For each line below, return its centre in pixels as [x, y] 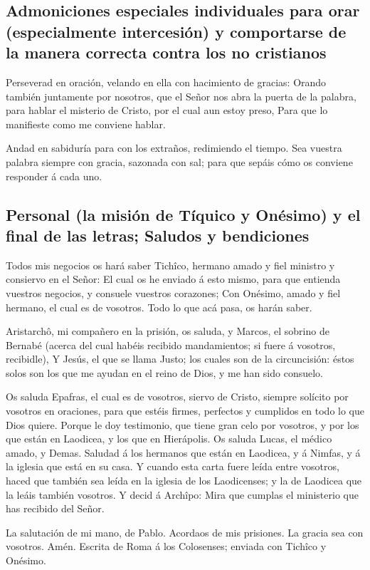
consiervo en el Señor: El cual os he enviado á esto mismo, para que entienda [173, 279]
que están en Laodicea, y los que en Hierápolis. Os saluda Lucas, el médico [169, 439]
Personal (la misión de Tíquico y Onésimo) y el [183, 214]
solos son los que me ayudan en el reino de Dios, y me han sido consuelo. [164, 372]
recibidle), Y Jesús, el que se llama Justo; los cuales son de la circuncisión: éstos [180, 359]
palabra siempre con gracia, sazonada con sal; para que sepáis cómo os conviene [179, 161]
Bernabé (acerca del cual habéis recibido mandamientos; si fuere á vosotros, [171, 344]
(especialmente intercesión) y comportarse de [176, 31]
